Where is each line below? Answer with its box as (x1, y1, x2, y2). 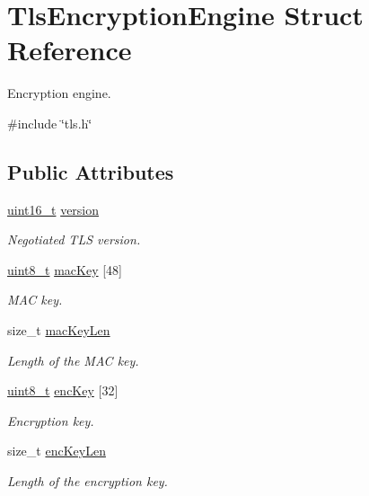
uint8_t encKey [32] (7, 381, 119, 400)
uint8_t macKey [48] (7, 260, 122, 279)
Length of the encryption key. (7, 472, 168, 491)
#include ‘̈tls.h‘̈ (7, 113, 92, 132)
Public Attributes (7, 157, 174, 185)
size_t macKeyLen (7, 321, 110, 340)
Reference (7, 31, 132, 68)
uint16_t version (7, 199, 100, 218)
